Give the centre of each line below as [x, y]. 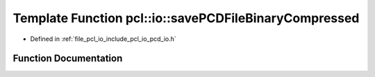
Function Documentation [68, 59]
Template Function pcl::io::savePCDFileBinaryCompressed [186, 18]
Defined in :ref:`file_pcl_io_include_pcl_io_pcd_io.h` [103, 39]
